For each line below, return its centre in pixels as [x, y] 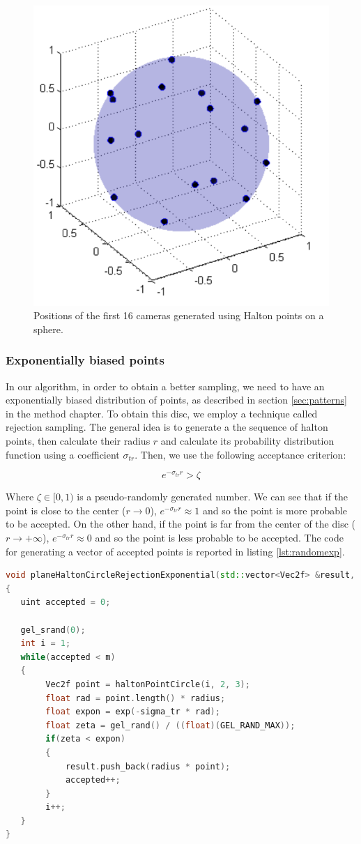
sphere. [48, 329]
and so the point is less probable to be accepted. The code [219, 537]
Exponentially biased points [85, 360]
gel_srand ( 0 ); [53, 630]
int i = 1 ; [46, 644]
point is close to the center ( [66, 510]
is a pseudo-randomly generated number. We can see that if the [213, 497]
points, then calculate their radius [78, 440]
